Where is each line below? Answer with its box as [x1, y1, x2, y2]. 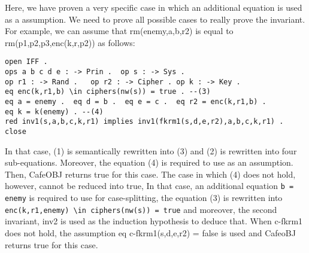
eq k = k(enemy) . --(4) [5, 107, 104, 116]
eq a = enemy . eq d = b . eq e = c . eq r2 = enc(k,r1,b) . [5, 97, 266, 106]
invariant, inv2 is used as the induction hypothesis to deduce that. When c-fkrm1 [5, 215, 303, 227]
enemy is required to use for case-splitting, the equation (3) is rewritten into [5, 191, 283, 204]
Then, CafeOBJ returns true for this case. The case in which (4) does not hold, [5, 167, 296, 180]
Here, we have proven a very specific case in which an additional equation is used [5, 1, 302, 13]
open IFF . [5, 57, 48, 66]
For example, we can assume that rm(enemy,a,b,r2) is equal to [5, 25, 234, 37]
